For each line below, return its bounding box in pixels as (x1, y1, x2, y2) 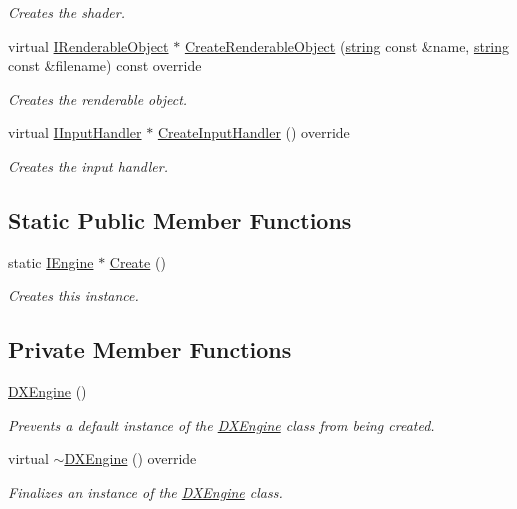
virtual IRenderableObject (8, 35, 169, 56)
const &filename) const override (8, 55, 202, 76)
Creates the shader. (8, 2, 126, 22)
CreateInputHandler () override (157, 122, 350, 143)
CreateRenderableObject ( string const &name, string (184, 35, 510, 56)
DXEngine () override (64, 448, 197, 469)
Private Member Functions (8, 334, 292, 365)
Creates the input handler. (8, 155, 168, 176)
